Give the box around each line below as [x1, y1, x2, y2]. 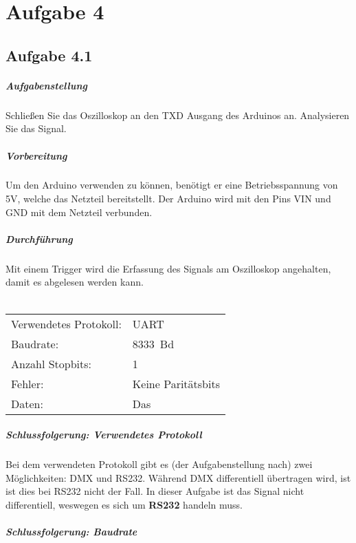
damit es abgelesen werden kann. [5, 275, 144, 289]
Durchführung [5, 231, 73, 246]
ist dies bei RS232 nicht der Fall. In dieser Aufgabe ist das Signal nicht [5, 484, 304, 498]
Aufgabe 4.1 [5, 44, 93, 65]
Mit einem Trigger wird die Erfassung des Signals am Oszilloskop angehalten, [5, 261, 331, 275]
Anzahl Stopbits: [11, 355, 92, 372]
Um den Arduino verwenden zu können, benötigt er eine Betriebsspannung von [5, 178, 338, 192]
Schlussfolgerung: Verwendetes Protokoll [5, 427, 202, 442]
